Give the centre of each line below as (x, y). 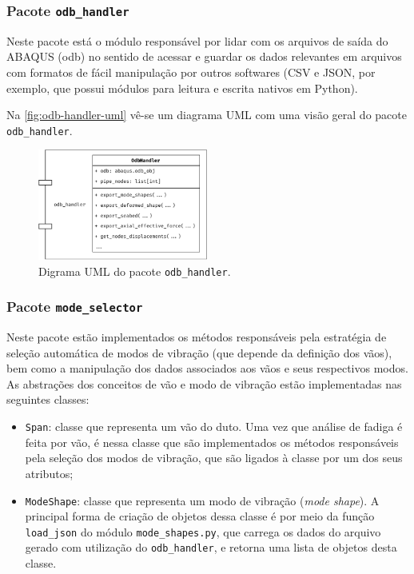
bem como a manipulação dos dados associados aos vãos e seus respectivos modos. (207, 368)
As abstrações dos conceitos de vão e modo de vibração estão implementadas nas (204, 383)
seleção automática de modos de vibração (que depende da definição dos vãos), (199, 352)
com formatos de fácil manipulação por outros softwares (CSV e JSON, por (191, 72)
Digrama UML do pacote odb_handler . (135, 271)
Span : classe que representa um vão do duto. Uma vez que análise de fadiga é (214, 427)
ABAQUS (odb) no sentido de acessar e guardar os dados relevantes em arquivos (204, 56)
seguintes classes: (48, 399)
